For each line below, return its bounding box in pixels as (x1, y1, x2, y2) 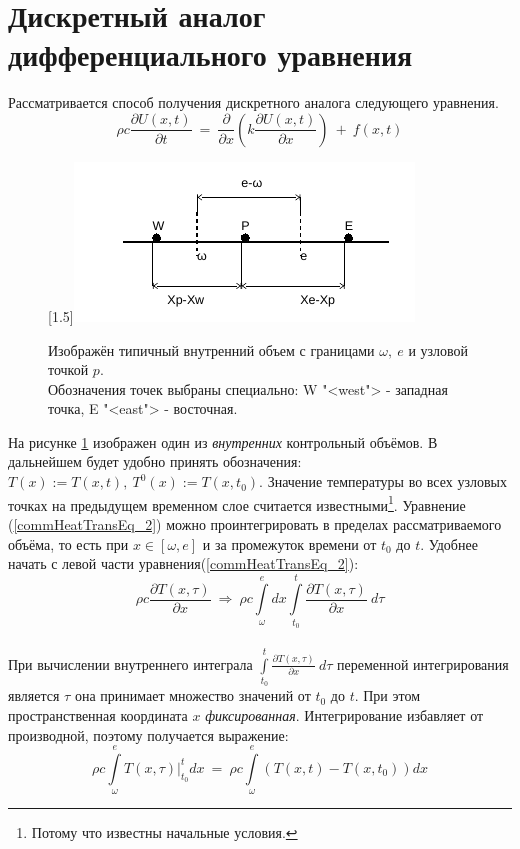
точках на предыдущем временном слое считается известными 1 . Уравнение (8, 491, 466, 515)
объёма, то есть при (8, 533, 129, 554)
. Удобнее (420, 533, 478, 554)
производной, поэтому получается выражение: (8, 724, 289, 745)
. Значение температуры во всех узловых (259, 471, 507, 492)
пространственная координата (8, 704, 188, 725)
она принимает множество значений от (74, 685, 311, 706)
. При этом (354, 685, 421, 706)
